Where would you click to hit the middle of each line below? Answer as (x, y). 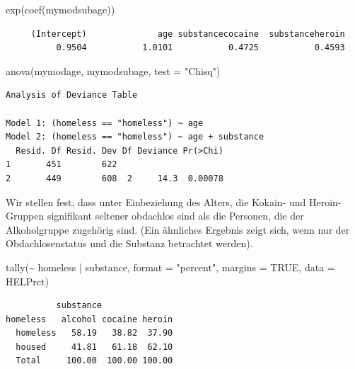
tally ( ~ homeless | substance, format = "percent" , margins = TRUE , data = (170, 267)
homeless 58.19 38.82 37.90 (94, 333)
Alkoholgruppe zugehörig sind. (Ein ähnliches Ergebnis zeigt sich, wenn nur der (178, 229)
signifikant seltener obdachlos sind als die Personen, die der (175, 216)
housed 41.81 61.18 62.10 (94, 347)
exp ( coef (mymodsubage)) (60, 9)
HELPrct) (27, 281)
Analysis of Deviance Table (72, 95)
